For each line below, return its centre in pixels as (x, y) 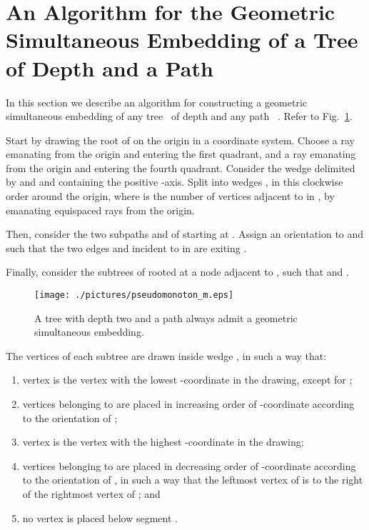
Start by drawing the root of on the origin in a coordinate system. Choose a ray (180, 140)
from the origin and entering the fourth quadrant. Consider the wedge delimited (181, 167)
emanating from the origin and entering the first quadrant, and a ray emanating (181, 154)
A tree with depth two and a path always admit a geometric (166, 317)
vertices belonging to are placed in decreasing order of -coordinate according (189, 465)
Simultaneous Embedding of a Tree (182, 40)
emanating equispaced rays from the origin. (100, 210)
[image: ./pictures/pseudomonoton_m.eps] (134, 295)
